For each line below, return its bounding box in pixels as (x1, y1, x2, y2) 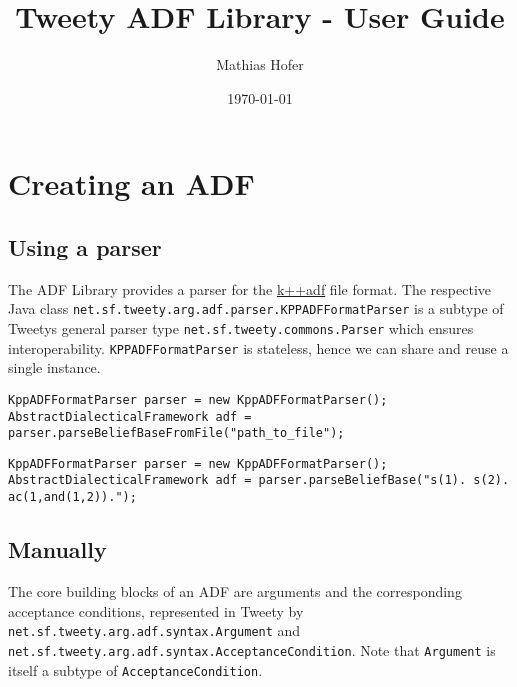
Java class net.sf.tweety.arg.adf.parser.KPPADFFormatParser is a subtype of (8, 298, 504, 319)
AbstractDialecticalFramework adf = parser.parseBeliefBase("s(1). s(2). (8, 473, 510, 488)
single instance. (8, 357, 101, 378)
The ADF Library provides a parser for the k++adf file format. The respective (8, 278, 491, 299)
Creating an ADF (8, 163, 255, 204)
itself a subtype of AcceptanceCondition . (8, 659, 263, 680)
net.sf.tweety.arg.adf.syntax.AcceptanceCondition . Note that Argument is (8, 639, 496, 660)
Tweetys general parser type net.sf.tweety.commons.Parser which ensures (8, 317, 474, 338)
